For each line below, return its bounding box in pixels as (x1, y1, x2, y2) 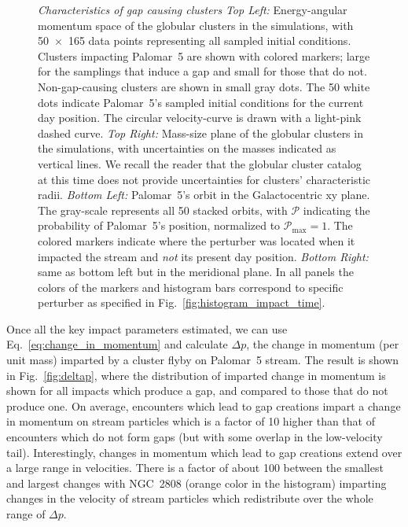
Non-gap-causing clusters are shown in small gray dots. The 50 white (38, 78, 370, 94)
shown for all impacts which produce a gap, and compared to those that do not (6, 382, 388, 399)
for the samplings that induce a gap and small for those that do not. (38, 63, 367, 79)
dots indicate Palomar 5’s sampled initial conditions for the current (38, 94, 364, 110)
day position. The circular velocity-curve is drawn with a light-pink (38, 109, 362, 126)
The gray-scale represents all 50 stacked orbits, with (38, 201, 288, 218)
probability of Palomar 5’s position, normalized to (38, 217, 281, 234)
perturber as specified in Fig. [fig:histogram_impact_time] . (38, 294, 325, 311)
